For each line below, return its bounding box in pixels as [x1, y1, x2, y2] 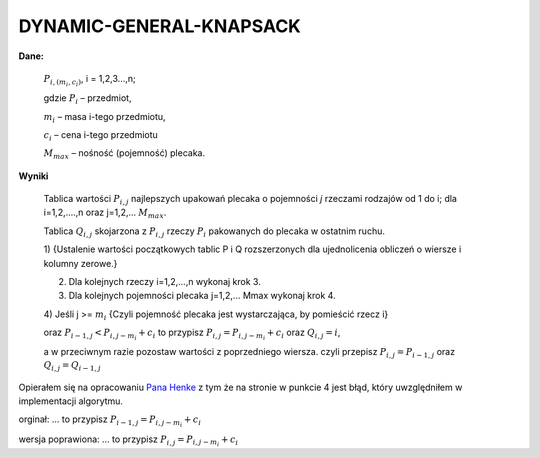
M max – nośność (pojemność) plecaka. [43, 147, 205, 162]
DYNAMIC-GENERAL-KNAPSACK [18, 15, 302, 37]
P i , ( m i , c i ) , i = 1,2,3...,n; [43, 72, 136, 88]
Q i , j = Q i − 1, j [43, 359, 101, 373]
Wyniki [18, 170, 49, 182]
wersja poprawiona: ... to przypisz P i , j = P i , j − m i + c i [18, 433, 239, 449]
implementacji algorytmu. [18, 395, 124, 407]
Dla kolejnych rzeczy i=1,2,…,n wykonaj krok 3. [68, 276, 262, 288]
